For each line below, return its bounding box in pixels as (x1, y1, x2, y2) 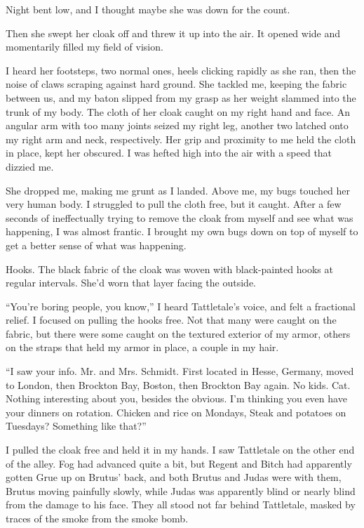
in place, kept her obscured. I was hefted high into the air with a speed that (6, 145, 332, 160)
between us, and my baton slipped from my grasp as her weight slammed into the (6, 90, 356, 105)
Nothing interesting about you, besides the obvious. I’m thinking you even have (6, 391, 347, 406)
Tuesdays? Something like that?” (6, 418, 147, 433)
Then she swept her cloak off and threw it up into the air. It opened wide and (6, 25, 341, 40)
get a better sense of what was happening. (6, 237, 187, 252)
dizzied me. (6, 159, 54, 173)
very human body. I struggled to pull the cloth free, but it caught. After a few (6, 197, 342, 211)
